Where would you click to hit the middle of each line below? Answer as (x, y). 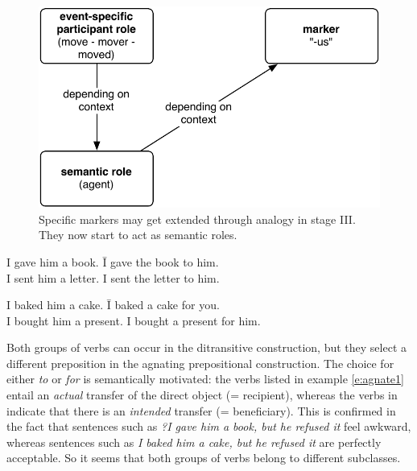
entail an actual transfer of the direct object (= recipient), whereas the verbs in (202, 395)
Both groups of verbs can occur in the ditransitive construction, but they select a (206, 347)
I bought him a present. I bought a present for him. (134, 320)
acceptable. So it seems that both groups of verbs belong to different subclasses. (204, 458)
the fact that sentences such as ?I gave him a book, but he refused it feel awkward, (209, 426)
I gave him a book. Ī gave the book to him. (113, 261)
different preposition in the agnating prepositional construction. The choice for (200, 363)
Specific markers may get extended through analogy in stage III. (197, 219)
